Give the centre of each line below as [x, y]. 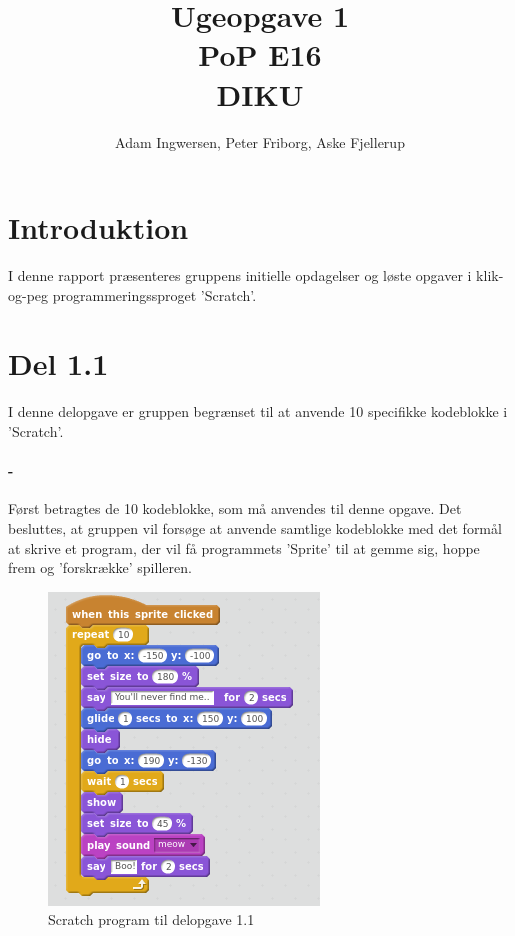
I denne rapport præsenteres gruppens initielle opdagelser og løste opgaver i [240, 275]
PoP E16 [260, 54]
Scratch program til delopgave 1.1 [151, 919]
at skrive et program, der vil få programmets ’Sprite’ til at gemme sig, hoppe [244, 547]
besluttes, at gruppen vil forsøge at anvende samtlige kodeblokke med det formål [255, 527]
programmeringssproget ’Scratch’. [154, 294]
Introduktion [98, 227]
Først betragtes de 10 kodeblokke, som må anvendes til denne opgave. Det [235, 508]
